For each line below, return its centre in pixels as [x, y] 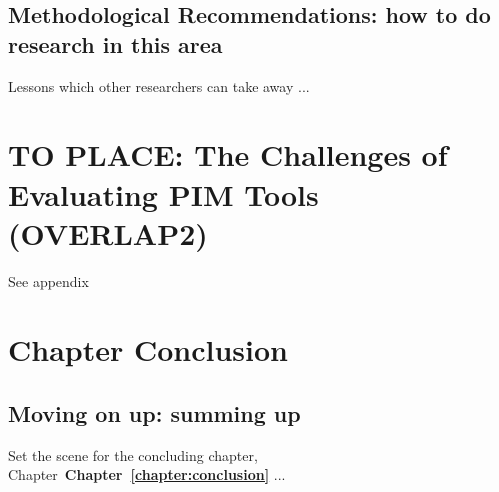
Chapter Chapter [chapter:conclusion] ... [147, 474]
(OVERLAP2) [108, 232]
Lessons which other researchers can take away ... [159, 85]
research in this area [115, 43]
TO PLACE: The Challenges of [228, 154]
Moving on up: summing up [154, 413]
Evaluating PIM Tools [163, 193]
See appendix [48, 280]
